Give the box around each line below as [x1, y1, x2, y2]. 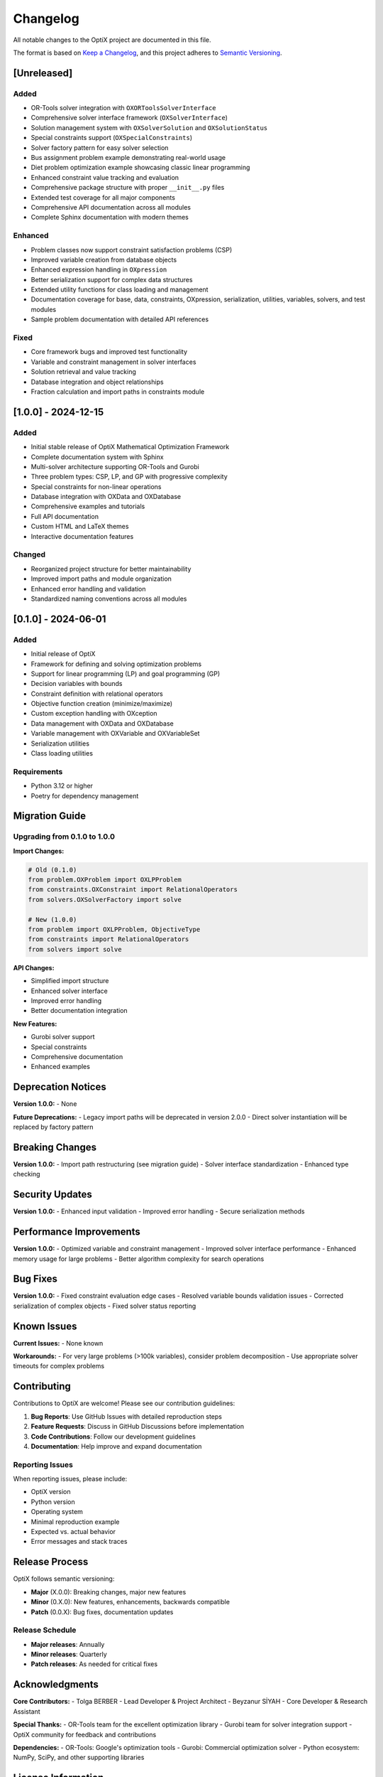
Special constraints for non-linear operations [30, 482, 162, 490]
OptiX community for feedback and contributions [13, 1730, 157, 1739]
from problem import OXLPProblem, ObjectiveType [28, 925, 201, 934]
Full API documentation [30, 512, 99, 520]
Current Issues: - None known [13, 1338, 104, 1347]
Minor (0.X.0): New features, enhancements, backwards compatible [30, 1598, 231, 1606]
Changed [13, 549, 46, 559]
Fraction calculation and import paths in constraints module [30, 387, 205, 396]
